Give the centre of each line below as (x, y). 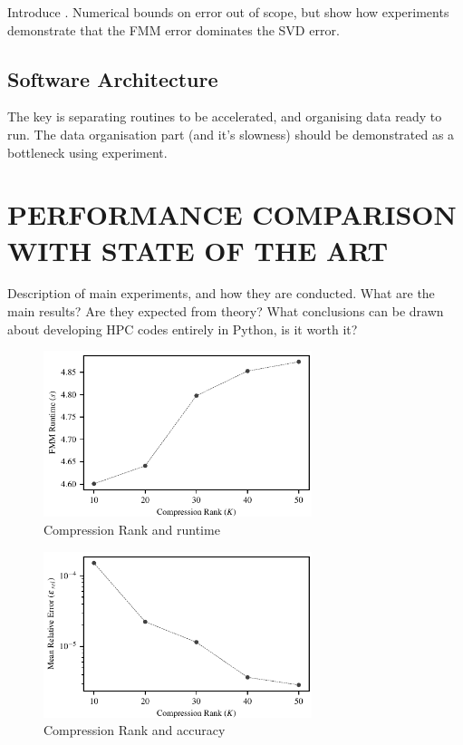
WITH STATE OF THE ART (198, 250)
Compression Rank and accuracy (135, 730)
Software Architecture (113, 78)
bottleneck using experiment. (87, 152)
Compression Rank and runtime (132, 529)
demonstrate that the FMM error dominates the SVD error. (174, 29)
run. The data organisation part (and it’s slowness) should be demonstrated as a (231, 134)
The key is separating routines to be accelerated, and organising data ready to (225, 116)
